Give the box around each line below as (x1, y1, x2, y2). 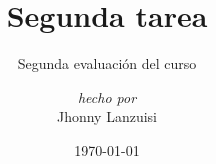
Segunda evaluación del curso (17, 53, 197, 74)
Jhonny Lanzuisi (56, 106, 158, 127)
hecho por (77, 86, 137, 107)
